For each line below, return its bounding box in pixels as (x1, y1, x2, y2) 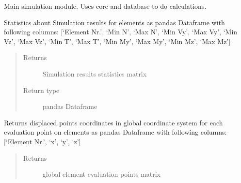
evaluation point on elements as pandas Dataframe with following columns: (4, 127, 227, 137)
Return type (23, 85, 60, 95)
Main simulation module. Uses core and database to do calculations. (4, 1, 207, 11)
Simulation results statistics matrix (42, 68, 147, 78)
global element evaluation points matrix (42, 169, 161, 179)
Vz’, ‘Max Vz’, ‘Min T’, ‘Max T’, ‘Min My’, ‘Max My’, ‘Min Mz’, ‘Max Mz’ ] (4, 36, 231, 46)
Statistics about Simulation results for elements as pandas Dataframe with (4, 17, 225, 27)
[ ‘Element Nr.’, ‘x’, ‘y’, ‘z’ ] (4, 136, 81, 146)
